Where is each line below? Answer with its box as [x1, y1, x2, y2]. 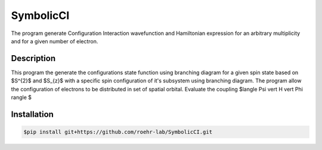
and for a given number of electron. [11, 37, 98, 44]
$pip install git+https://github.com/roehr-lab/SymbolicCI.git [23, 129, 213, 136]
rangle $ [11, 94, 32, 101]
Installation [11, 109, 54, 119]
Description [11, 53, 56, 63]
